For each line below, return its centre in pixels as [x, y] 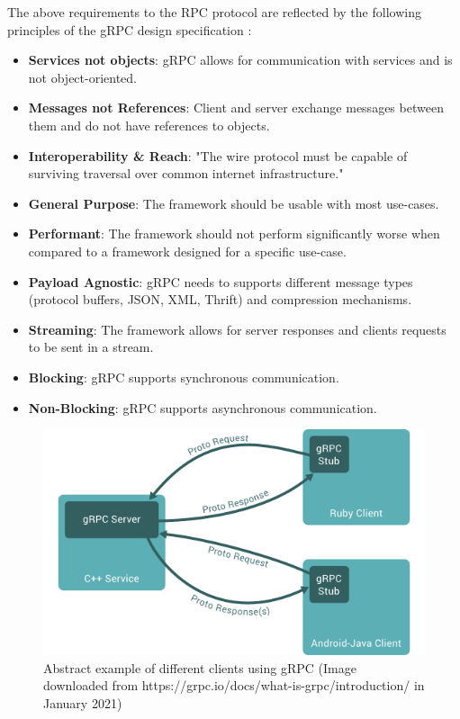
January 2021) [83, 703]
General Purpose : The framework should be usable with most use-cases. [234, 203]
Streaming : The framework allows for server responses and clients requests [237, 329]
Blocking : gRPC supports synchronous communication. [184, 377]
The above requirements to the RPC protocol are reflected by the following [214, 12]
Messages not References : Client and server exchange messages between [236, 108]
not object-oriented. [83, 77]
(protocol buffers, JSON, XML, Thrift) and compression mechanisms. [220, 299]
